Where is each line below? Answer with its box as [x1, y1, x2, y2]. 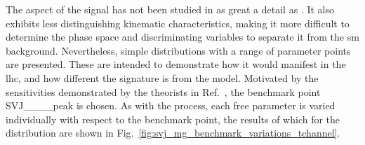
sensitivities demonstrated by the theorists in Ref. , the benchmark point [6, 84, 321, 99]
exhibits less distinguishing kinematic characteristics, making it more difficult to [6, 15, 350, 30]
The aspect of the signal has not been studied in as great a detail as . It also [6, 2, 334, 16]
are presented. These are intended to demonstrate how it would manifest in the [6, 57, 346, 71]
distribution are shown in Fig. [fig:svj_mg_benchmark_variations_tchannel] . [6, 125, 340, 140]
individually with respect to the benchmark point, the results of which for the [6, 111, 340, 126]
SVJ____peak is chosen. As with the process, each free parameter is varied [6, 98, 336, 113]
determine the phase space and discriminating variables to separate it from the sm [6, 29, 359, 44]
